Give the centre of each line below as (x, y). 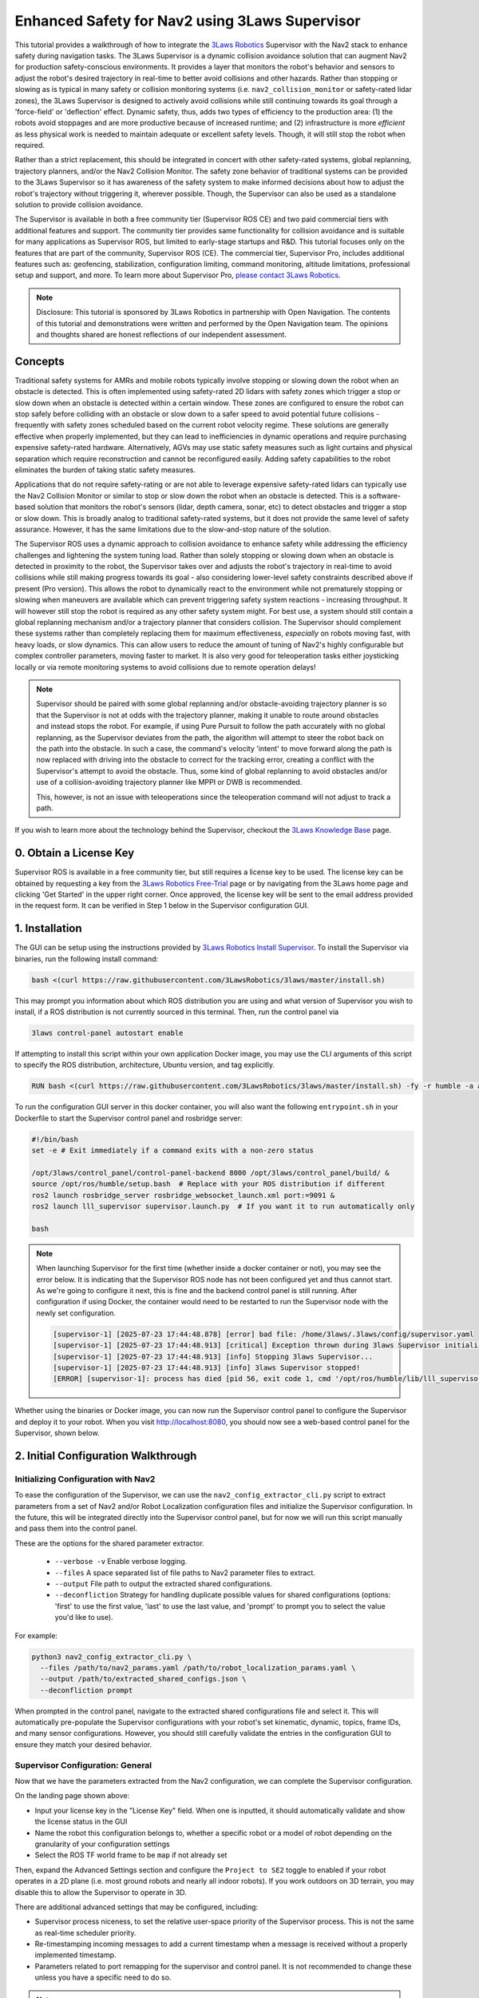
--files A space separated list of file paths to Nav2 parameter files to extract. (185, 1572)
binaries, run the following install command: (87, 958)
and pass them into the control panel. (76, 1528)
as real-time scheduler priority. (85, 1932)
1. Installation (49, 928)
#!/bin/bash (55, 1139)
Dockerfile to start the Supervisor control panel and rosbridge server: (129, 1118)
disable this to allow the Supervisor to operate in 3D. (101, 1892)
